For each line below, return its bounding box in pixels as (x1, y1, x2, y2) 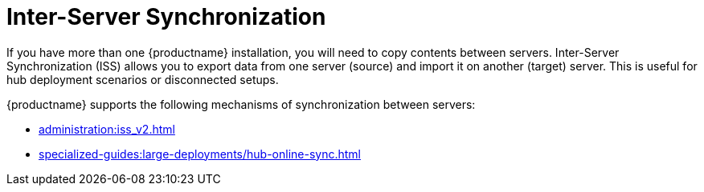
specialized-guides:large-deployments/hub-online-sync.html (39, 146, 361, 161)
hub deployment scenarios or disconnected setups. (6, 72, 279, 86)
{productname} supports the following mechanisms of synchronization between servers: (6, 97, 476, 111)
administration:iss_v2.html (39, 122, 175, 136)
